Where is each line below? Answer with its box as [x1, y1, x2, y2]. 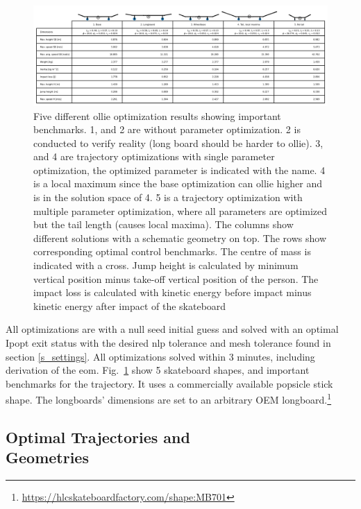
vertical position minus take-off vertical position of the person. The [33, 271, 319, 286]
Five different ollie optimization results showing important [33, 108, 281, 123]
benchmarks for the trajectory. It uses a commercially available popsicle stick [6, 376, 333, 390]
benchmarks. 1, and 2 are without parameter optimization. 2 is [33, 122, 301, 137]
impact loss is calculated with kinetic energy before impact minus [33, 285, 312, 300]
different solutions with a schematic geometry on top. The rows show [33, 230, 327, 245]
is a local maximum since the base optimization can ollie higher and [33, 176, 322, 191]
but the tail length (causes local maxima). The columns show [33, 217, 294, 232]
